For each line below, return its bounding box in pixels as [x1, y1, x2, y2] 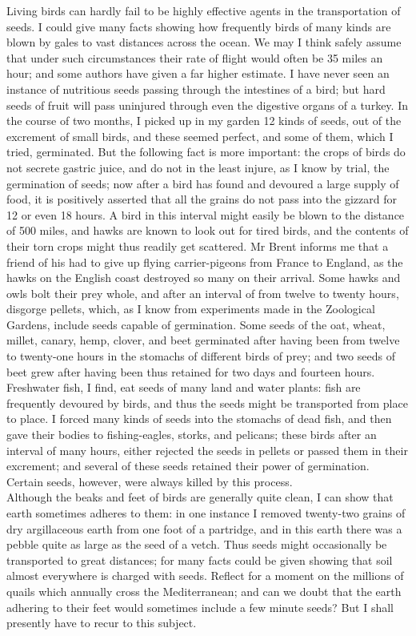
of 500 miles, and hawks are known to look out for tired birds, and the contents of [6, 222, 409, 239]
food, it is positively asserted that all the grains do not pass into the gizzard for [6, 191, 397, 207]
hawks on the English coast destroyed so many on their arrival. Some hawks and [6, 269, 401, 286]
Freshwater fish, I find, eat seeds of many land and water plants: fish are [6, 379, 361, 396]
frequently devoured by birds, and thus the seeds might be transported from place [6, 394, 408, 411]
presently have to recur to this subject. [6, 614, 197, 631]
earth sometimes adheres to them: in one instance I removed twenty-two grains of [6, 505, 406, 521]
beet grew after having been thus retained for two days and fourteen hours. [6, 363, 375, 380]
